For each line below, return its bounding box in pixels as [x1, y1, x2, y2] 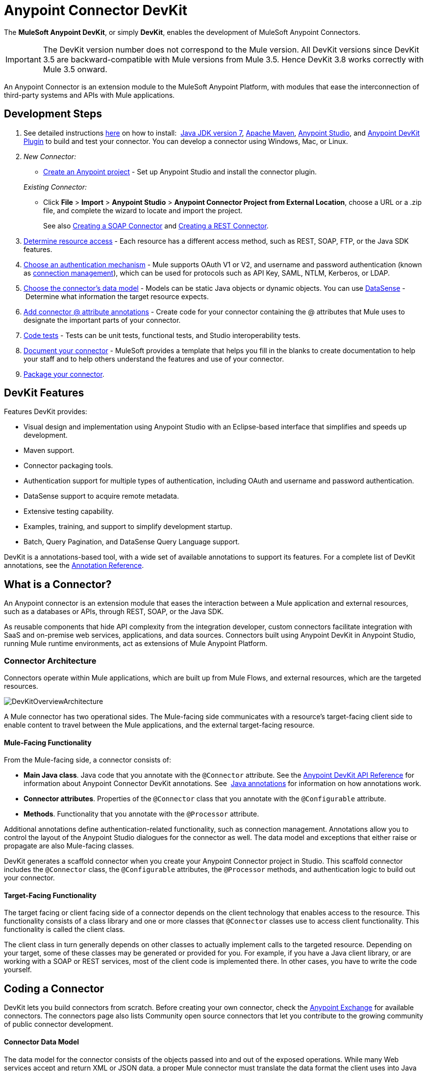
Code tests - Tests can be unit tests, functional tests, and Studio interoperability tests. [24, 331, 301, 339]
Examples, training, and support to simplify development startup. [24, 522, 232, 531]
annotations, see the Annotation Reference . [4, 561, 144, 570]
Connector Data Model [4, 1037, 79, 1046]
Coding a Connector [4, 982, 104, 995]
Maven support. [24, 446, 75, 455]
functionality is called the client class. [4, 925, 125, 934]
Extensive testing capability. [24, 507, 114, 516]
